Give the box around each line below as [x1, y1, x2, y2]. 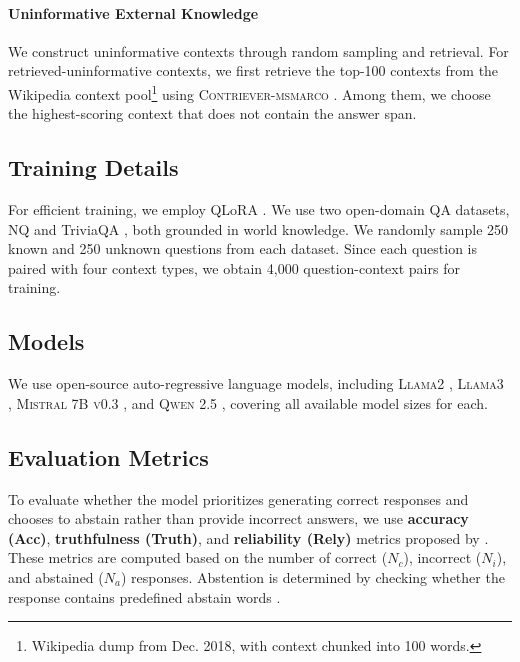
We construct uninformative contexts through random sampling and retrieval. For [8, 40, 509, 61]
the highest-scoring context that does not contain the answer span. [8, 103, 417, 124]
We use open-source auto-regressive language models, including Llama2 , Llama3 [8, 373, 504, 394]
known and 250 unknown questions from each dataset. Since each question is [8, 238, 478, 259]
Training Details [8, 152, 179, 183]
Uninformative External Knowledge [8, 2, 259, 23]
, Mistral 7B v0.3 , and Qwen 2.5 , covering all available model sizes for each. [8, 392, 488, 413]
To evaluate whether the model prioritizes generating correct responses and [8, 488, 469, 509]
